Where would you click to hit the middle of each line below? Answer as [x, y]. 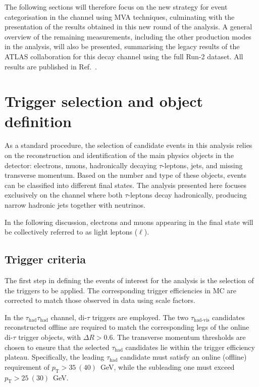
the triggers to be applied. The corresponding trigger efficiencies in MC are [120, 290]
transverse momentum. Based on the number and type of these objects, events [126, 175]
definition [38, 121]
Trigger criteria [45, 259]
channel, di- [69, 317]
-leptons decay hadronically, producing [187, 195]
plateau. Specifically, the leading [55, 357]
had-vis [201, 320]
